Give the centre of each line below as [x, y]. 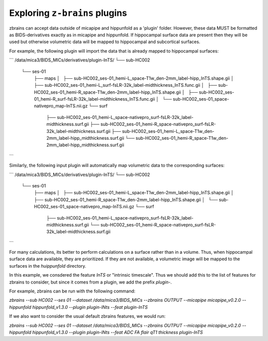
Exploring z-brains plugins [68, 13]
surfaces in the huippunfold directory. [48, 266]
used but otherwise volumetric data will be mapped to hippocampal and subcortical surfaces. [105, 42]
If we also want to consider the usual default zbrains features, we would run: [87, 316]
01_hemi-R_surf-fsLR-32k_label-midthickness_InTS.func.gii [95, 99]
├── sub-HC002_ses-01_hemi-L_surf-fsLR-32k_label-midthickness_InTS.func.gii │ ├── [126, 85]
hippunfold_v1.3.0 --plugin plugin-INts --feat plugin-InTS [90, 307]
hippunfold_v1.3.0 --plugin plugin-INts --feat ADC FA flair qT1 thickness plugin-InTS [118, 332]
